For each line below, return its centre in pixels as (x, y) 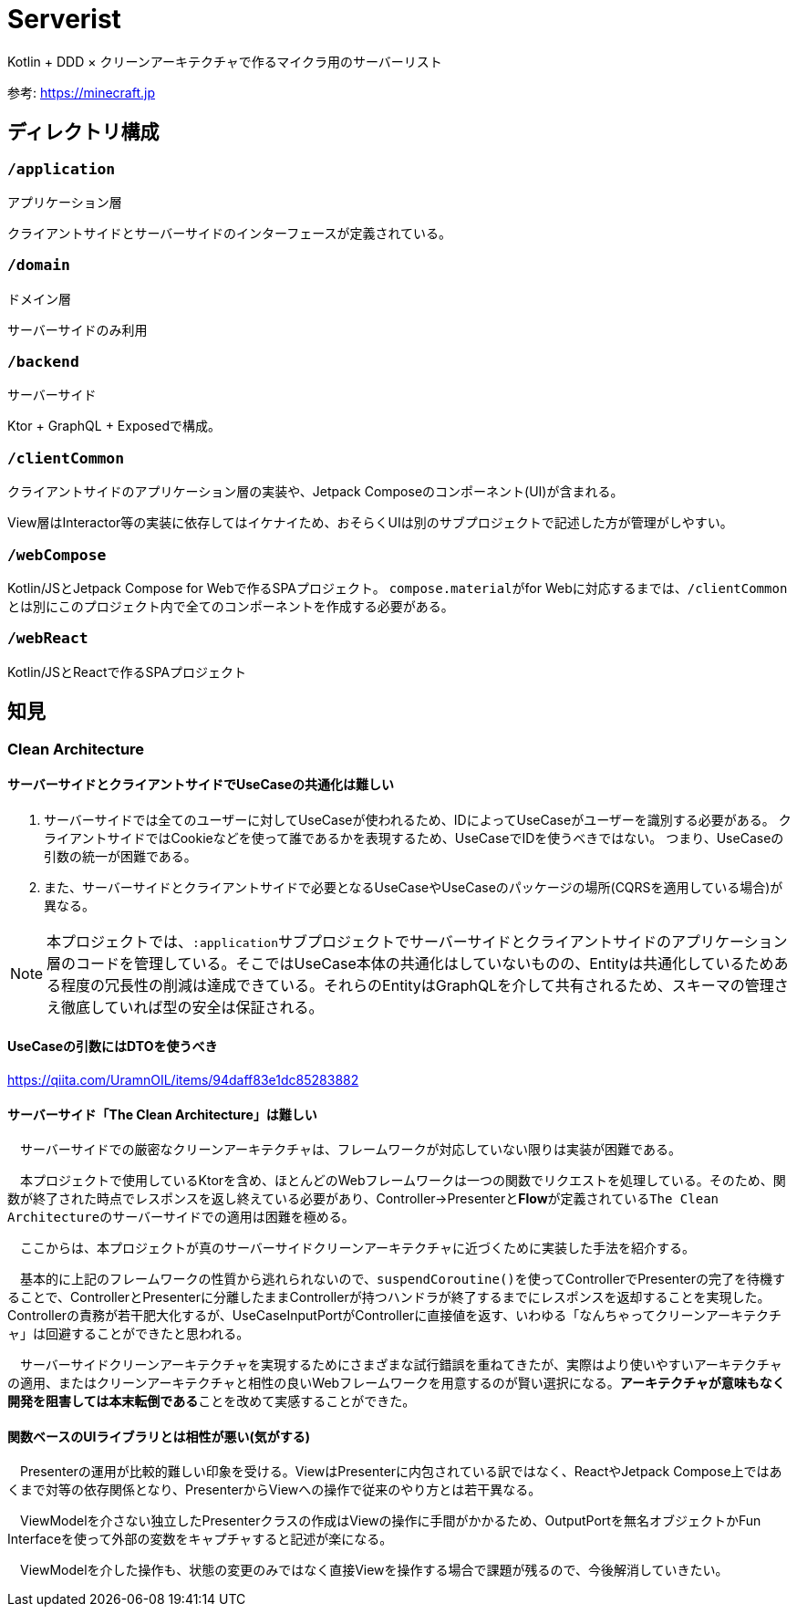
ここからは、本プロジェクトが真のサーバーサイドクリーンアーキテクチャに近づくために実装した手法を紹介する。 (357, 1248)
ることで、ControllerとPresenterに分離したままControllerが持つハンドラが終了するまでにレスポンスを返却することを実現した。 (389, 1297)
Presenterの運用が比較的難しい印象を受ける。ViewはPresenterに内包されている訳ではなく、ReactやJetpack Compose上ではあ (401, 1472)
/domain (39, 266)
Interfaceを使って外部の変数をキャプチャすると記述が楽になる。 (200, 1539)
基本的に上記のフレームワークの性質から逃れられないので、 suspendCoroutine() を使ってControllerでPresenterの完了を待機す (403, 1279)
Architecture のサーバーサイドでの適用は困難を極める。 (181, 1217)
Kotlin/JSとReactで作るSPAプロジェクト (127, 672)
